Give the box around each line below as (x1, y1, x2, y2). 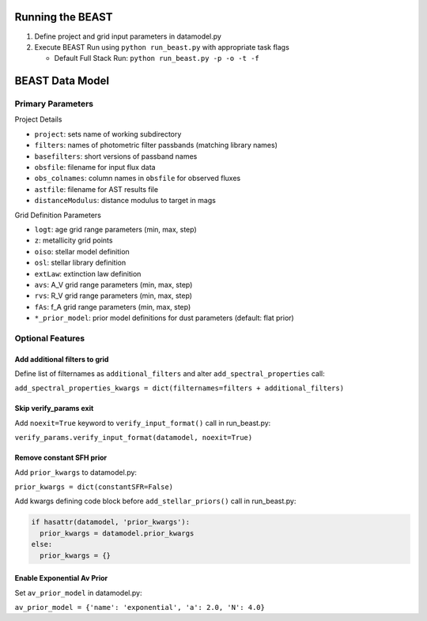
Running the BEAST (14, 10, 113, 24)
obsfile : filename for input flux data (34, 163, 156, 172)
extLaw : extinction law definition (34, 269, 142, 278)
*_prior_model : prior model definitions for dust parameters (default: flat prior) (34, 313, 294, 323)
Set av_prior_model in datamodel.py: (14, 588, 142, 597)
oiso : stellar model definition (34, 247, 130, 256)
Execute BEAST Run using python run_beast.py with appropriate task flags (34, 42, 290, 51)
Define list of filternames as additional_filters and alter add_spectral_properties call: (14, 369, 325, 378)
